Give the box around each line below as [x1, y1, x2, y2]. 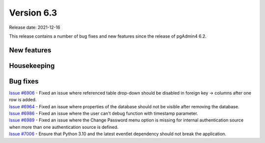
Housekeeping [9, 61, 55, 70]
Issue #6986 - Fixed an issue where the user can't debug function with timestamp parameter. [9, 110, 198, 117]
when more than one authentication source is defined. [9, 124, 119, 130]
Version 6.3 [9, 7, 57, 18]
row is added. [9, 97, 37, 102]
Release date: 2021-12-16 [9, 24, 61, 30]
